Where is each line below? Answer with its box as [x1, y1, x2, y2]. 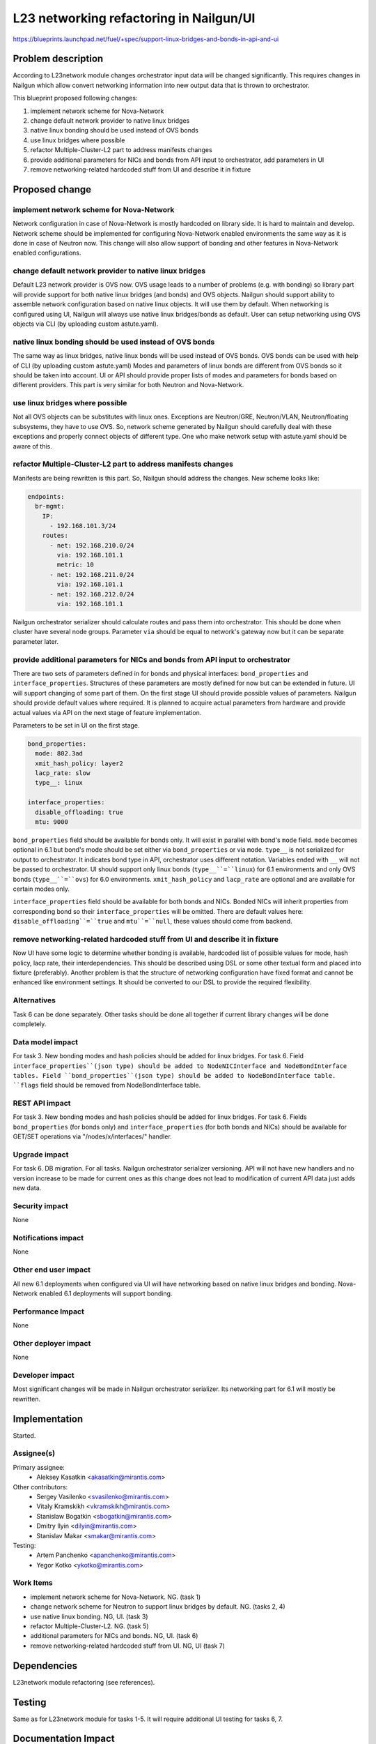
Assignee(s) [13, 1448, 56, 1458]
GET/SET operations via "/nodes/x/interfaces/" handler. [13, 1132, 172, 1141]
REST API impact [13, 1099, 71, 1108]
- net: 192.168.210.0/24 [49, 541, 135, 549]
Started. [13, 1431, 36, 1440]
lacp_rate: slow [35, 769, 91, 777]
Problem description [13, 53, 104, 65]
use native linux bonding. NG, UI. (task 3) [30, 1612, 148, 1621]
